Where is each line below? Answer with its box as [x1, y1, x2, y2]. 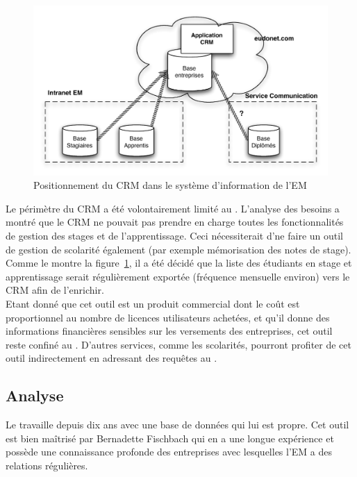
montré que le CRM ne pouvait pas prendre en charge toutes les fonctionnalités [6, 215, 344, 229]
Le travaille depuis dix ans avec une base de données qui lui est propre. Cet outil [6, 417, 349, 432]
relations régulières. [6, 458, 88, 472]
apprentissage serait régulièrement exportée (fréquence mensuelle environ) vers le [6, 269, 350, 283]
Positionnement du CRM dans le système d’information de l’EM [33, 178, 307, 192]
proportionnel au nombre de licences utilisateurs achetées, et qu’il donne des [6, 310, 330, 324]
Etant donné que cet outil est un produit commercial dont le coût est [6, 296, 300, 311]
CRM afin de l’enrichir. [6, 283, 104, 297]
